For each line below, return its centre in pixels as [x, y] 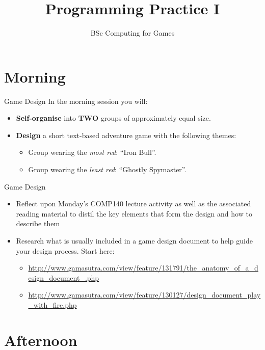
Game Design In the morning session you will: [76, 101]
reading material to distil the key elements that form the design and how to [134, 213]
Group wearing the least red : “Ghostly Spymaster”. [107, 169]
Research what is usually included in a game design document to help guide [134, 240]
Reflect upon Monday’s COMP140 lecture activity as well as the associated [134, 204]
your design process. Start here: [65, 250]
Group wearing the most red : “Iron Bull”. [92, 152]
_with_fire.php [52, 304]
